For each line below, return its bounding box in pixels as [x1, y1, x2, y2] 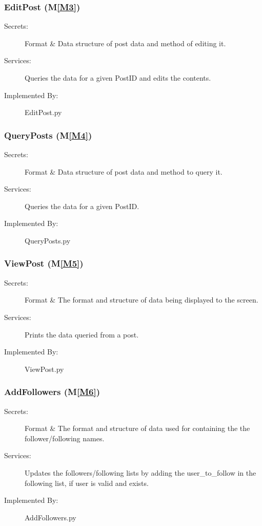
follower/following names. [25, 433, 105, 443]
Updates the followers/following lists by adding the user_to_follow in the [25, 467, 256, 478]
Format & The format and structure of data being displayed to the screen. [25, 294, 258, 305]
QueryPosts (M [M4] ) [4, 128, 92, 141]
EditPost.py [25, 107, 62, 118]
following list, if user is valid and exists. [25, 477, 149, 488]
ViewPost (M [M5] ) [4, 257, 84, 270]
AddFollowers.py [25, 512, 76, 522]
